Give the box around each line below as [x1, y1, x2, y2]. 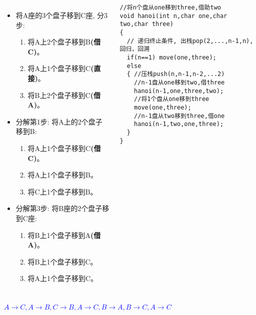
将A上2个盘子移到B [27, 36, 91, 47]
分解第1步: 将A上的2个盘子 [15, 116, 102, 126]
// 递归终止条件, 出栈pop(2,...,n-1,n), [126, 37, 253, 44]
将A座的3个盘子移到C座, [15, 10, 95, 20]
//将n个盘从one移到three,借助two [119, 4, 221, 11]
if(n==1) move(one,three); [126, 53, 216, 61]
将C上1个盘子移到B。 [27, 186, 97, 196]
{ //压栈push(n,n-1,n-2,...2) [126, 70, 225, 78]
